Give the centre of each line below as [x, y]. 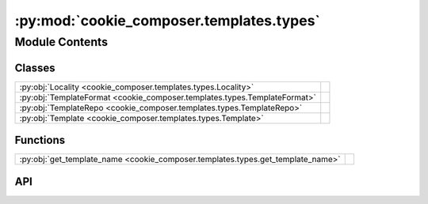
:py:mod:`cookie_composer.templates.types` [168, 21]
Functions [40, 140]
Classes [35, 68]
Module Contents [61, 42]
